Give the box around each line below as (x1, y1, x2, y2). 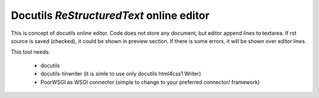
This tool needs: (11, 48, 50, 55)
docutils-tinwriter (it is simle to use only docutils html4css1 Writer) (40, 70, 201, 77)
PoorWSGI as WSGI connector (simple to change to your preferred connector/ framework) (40, 79, 260, 86)
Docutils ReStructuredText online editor (11, 9, 210, 22)
